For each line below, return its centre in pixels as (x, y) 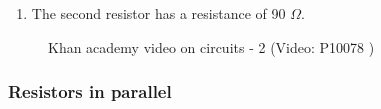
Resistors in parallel (90, 91)
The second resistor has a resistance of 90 (158, 13)
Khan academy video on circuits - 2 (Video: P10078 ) (211, 46)
